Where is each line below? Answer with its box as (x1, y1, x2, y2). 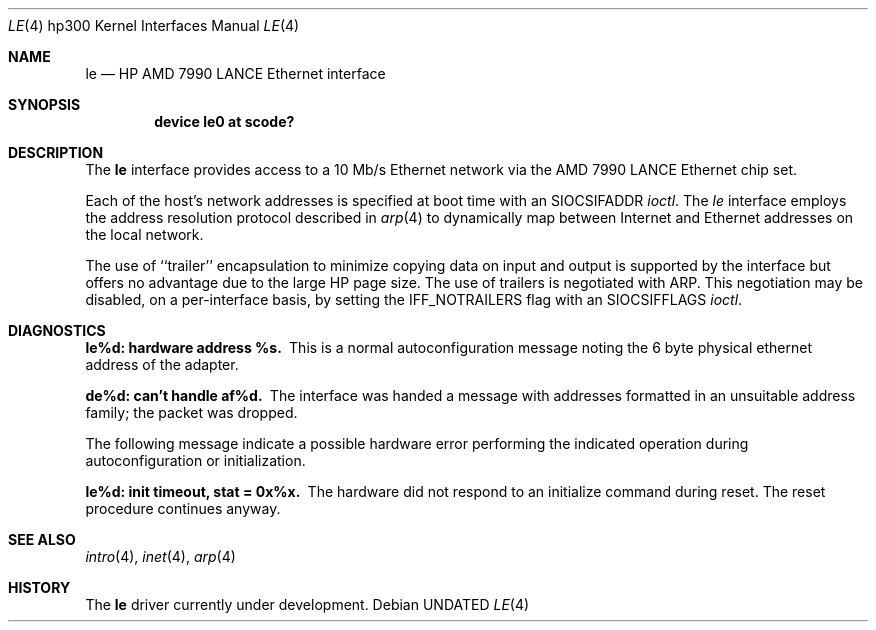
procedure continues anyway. (85, 500, 281, 517)
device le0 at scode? (154, 113, 295, 130)
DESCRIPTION (8, 144, 104, 161)
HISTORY (8, 579, 71, 596)
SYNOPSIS (8, 96, 81, 113)
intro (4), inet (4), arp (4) (85, 548, 236, 565)
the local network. (85, 226, 204, 243)
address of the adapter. (85, 356, 239, 373)
